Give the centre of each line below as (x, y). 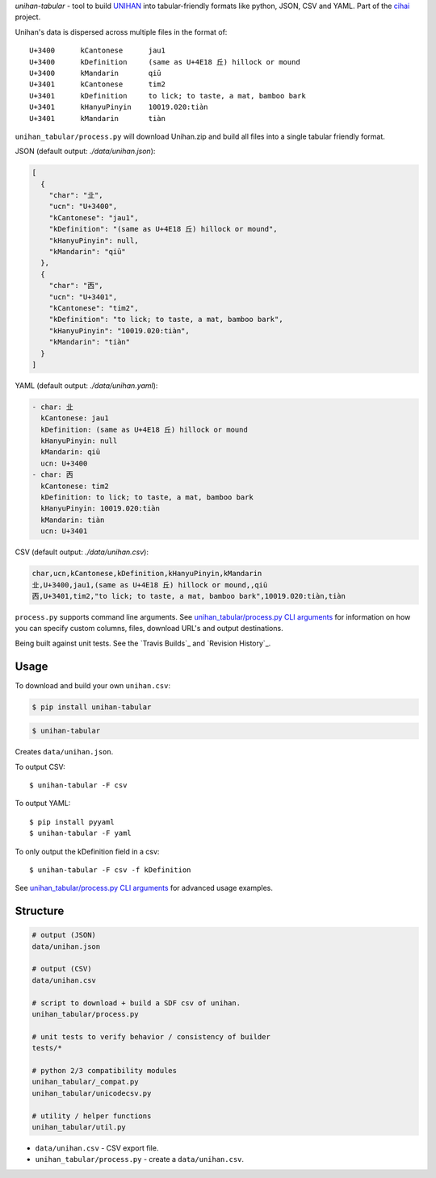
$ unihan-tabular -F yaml (81, 833)
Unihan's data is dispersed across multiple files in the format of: (121, 31)
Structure (40, 911)
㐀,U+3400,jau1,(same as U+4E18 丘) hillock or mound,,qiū (150, 585)
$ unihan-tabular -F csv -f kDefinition (110, 870)
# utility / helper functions (92, 1116)
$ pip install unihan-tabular (92, 707)
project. (28, 17)
